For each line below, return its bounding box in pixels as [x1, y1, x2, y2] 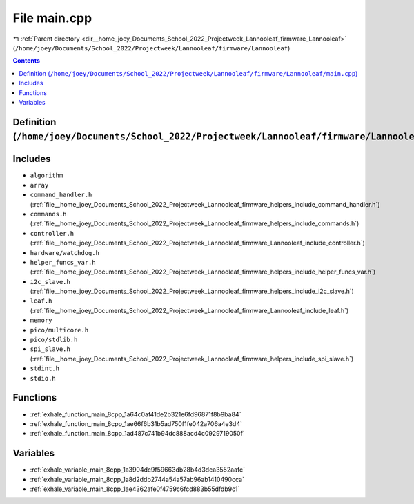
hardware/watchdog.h [30, 249, 100, 256]
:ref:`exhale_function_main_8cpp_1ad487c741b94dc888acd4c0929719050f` [30, 430, 245, 438]
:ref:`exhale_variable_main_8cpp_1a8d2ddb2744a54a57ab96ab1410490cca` [30, 475, 245, 483]
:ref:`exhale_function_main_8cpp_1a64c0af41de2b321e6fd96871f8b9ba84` [30, 410, 241, 419]
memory [30, 316, 52, 324]
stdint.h [30, 365, 60, 372]
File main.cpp [12, 10, 92, 26]
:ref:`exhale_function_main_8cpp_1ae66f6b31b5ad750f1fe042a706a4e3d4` [30, 419, 243, 427]
